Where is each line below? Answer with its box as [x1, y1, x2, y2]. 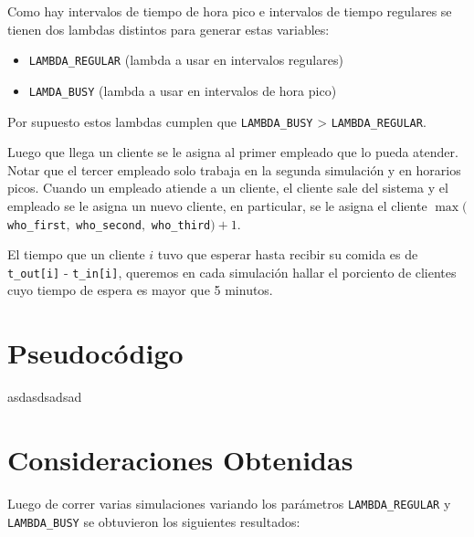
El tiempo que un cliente [7, 245, 145, 264]
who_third [151, 218, 211, 232]
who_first [7, 218, 67, 232]
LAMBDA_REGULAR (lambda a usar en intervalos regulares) [28, 50, 343, 69]
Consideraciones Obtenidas [7, 440, 353, 478]
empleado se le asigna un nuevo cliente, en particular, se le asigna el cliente [7, 195, 427, 215]
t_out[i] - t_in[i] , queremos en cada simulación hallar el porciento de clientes [7, 262, 457, 281]
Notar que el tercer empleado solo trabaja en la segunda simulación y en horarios [7, 160, 461, 179]
